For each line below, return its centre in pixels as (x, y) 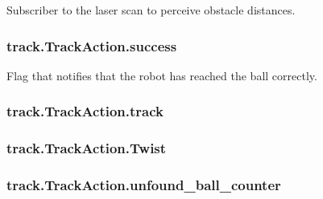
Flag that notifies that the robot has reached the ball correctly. (162, 75)
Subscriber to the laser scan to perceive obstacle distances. (151, 10)
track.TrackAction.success (92, 45)
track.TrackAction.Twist (87, 148)
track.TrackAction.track (85, 111)
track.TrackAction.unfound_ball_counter (144, 185)
